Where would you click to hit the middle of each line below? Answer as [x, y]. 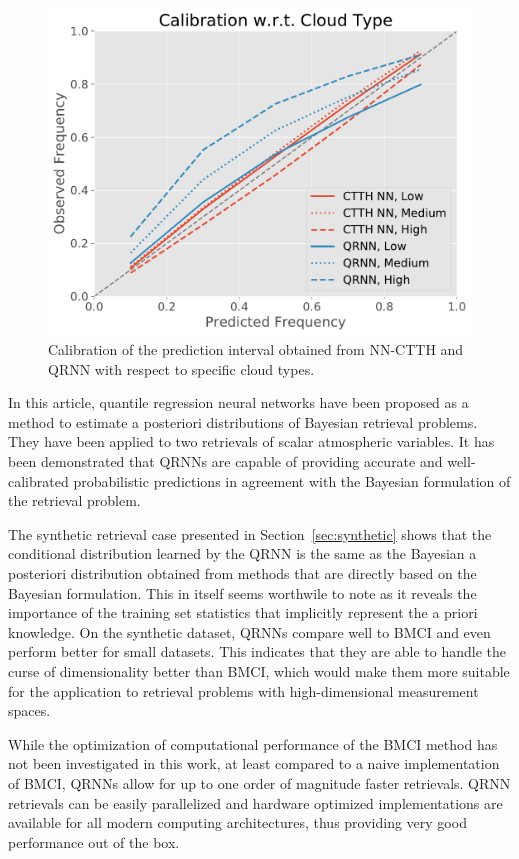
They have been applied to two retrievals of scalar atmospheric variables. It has [251, 441]
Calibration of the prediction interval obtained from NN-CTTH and [256, 349]
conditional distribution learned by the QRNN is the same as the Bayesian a [242, 553]
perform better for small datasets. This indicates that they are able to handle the [257, 651]
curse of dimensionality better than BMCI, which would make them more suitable [259, 671]
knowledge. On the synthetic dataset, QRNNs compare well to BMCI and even [249, 631]
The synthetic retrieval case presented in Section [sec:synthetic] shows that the [250, 533]
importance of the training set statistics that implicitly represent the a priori [243, 612]
